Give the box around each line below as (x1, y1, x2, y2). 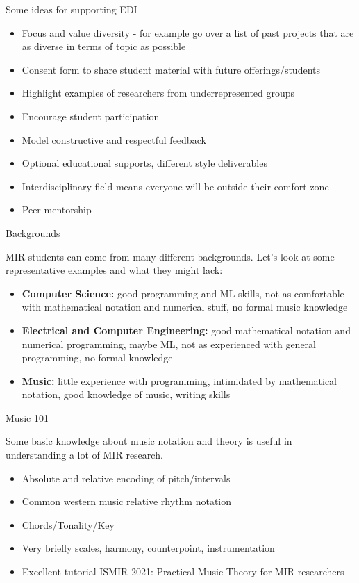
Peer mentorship (22, 202, 92, 217)
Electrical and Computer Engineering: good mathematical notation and (22, 322, 351, 337)
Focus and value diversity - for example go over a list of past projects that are (22, 25, 354, 40)
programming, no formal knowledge (22, 350, 173, 365)
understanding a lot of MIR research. (6, 447, 163, 462)
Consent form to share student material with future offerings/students (22, 62, 321, 76)
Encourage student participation (22, 108, 160, 123)
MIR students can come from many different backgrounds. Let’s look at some (6, 249, 335, 263)
